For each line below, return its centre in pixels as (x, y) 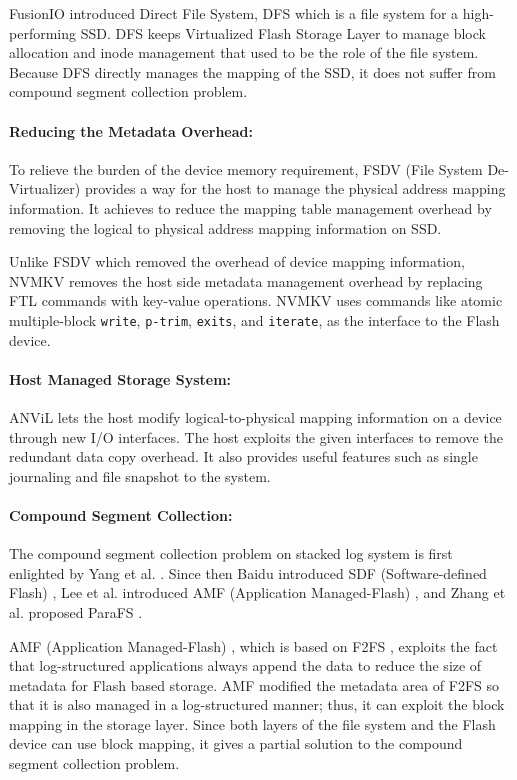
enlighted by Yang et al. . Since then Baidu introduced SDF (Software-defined (248, 572)
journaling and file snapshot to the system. (140, 475)
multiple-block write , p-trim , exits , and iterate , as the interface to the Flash (254, 319)
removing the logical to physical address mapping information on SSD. (225, 227)
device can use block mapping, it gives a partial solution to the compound (236, 743)
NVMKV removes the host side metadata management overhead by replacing (246, 280)
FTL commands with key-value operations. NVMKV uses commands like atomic (256, 300)
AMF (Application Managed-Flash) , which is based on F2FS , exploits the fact (253, 645)
